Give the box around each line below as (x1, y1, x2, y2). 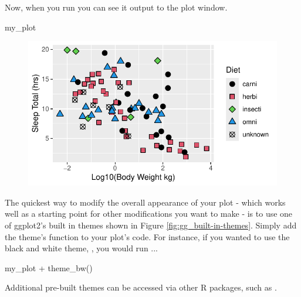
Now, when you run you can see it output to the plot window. (5, 1, 228, 13)
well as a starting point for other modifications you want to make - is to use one (5, 207, 293, 220)
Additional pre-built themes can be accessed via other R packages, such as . (5, 281, 277, 293)
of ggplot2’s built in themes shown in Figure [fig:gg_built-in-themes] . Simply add (5, 219, 297, 231)
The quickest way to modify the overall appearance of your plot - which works (5, 196, 286, 208)
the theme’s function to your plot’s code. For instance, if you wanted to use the (5, 230, 290, 243)
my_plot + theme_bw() (5, 261, 93, 274)
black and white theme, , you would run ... (5, 242, 158, 254)
